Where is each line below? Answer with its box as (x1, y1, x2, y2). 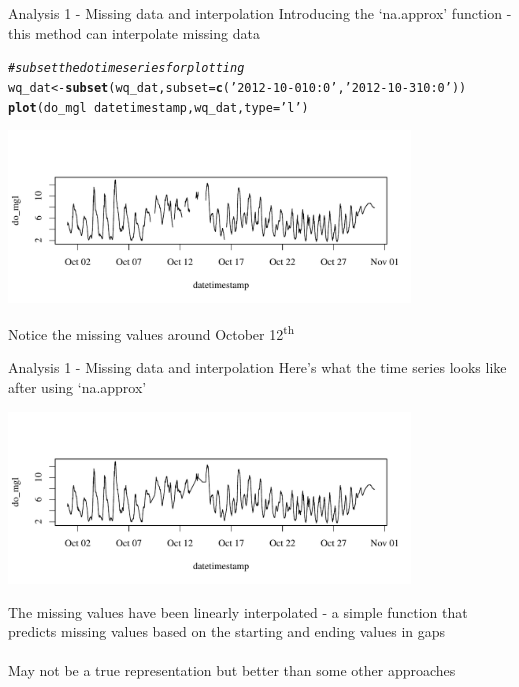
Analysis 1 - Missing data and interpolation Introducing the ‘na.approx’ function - (8, 3, 512, 23)
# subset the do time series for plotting (8, 61, 245, 76)
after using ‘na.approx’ (8, 377, 147, 398)
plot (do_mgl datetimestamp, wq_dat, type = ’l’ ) (8, 100, 309, 115)
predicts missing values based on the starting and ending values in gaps (8, 621, 446, 642)
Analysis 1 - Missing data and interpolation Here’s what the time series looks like (8, 357, 507, 378)
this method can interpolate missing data (8, 22, 260, 43)
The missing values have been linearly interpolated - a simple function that (8, 601, 468, 622)
